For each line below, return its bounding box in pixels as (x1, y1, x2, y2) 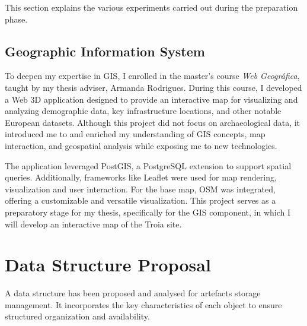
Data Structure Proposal (5, 252, 211, 277)
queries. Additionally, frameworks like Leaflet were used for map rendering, (5, 171, 277, 183)
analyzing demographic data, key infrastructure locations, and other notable (5, 105, 282, 117)
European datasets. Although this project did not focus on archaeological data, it (5, 116, 300, 128)
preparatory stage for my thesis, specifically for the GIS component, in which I (5, 205, 291, 218)
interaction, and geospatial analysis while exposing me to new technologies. (5, 139, 277, 151)
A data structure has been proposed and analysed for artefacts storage (5, 287, 261, 299)
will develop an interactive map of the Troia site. (5, 217, 182, 230)
